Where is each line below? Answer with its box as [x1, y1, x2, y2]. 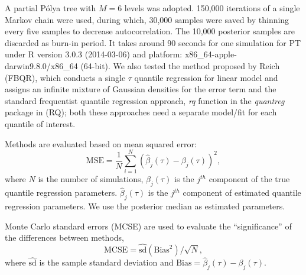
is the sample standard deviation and [39, 256, 174, 268]
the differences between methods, [5, 231, 124, 244]
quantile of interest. [5, 117, 76, 130]
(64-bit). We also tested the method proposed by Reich [80, 59, 280, 72]
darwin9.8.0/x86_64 [5, 59, 78, 72]
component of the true [209, 173, 290, 185]
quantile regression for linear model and [134, 71, 278, 83]
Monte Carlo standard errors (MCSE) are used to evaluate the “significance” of [5, 219, 292, 232]
